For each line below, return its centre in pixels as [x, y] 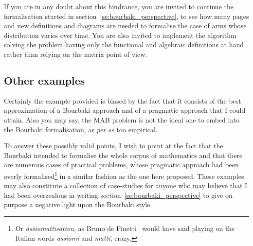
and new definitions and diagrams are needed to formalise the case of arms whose [125, 26]
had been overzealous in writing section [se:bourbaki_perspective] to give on [118, 195]
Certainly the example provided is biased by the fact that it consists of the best [123, 100]
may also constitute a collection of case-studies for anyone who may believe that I [126, 185]
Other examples [45, 80]
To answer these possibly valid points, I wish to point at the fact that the [114, 146]
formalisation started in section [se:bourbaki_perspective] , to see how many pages [126, 16]
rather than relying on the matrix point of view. [76, 54]
